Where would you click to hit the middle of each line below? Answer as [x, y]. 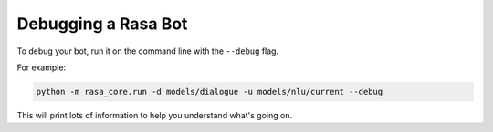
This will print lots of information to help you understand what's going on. [154, 115]
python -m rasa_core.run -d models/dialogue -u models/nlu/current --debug [210, 91]
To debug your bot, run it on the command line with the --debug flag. [147, 51]
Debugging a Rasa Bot [102, 24]
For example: [42, 67]
